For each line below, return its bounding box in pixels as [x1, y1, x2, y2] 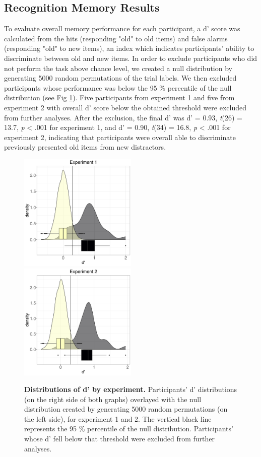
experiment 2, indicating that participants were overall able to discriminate [4, 132, 236, 142]
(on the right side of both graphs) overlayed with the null [24, 394, 202, 404]
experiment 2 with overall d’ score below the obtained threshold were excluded [4, 102, 246, 112]
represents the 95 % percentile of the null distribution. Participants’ [24, 423, 233, 434]
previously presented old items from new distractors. [4, 142, 166, 152]
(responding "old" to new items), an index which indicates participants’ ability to [4, 43, 254, 53]
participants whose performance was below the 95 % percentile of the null [4, 82, 232, 93]
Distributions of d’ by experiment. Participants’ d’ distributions [24, 384, 237, 395]
